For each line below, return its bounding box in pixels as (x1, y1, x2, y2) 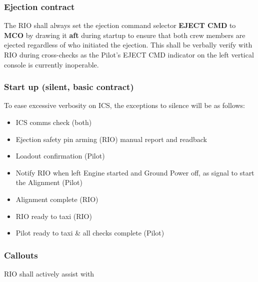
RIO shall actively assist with (4, 268, 94, 278)
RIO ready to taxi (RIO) (15, 210, 92, 221)
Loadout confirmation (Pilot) (15, 150, 105, 161)
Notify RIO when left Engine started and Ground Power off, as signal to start (15, 167, 254, 177)
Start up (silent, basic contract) (4, 80, 134, 93)
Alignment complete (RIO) (15, 193, 98, 204)
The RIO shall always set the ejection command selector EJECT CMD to (4, 20, 236, 30)
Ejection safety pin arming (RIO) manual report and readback (15, 133, 207, 144)
